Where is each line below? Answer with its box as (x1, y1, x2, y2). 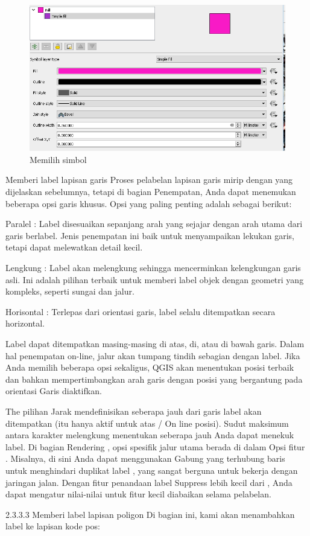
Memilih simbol (30, 153, 87, 165)
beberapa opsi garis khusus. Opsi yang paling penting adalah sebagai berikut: (5, 197, 292, 209)
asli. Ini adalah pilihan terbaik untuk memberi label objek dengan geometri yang (5, 273, 304, 286)
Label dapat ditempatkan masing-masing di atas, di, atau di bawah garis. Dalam (5, 337, 305, 349)
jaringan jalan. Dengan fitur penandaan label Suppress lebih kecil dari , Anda (5, 476, 293, 488)
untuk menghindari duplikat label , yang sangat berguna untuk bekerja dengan (5, 464, 298, 476)
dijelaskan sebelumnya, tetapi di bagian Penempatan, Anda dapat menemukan (5, 185, 296, 198)
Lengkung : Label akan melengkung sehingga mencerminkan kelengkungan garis (5, 261, 301, 274)
